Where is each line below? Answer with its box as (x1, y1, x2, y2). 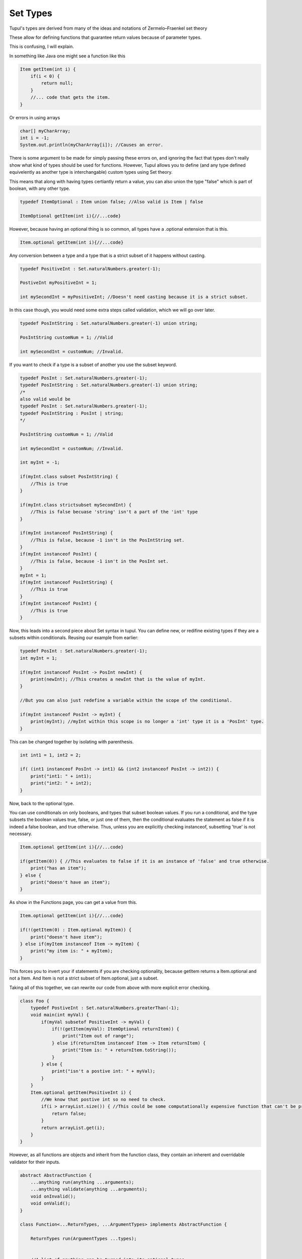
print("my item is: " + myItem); (30, 948, 113, 954)
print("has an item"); (30, 865, 87, 871)
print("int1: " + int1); (30, 773, 92, 779)
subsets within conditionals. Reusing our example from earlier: (9, 635, 138, 641)
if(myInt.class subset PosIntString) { (20, 474, 118, 479)
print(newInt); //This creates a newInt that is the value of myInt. (30, 676, 206, 682)
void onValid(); (30, 1201, 70, 1206)
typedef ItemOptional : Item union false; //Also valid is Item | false (20, 199, 203, 204)
